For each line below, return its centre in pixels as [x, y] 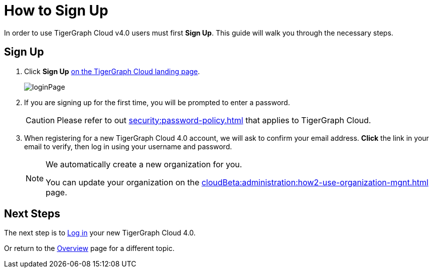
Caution [40, 120]
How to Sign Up [56, 11]
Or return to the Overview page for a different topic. [89, 248]
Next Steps [32, 214]
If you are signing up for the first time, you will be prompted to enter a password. [157, 102]
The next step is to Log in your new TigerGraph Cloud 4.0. [100, 233]
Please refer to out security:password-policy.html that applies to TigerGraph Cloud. [214, 120]
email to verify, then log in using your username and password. [128, 146]
